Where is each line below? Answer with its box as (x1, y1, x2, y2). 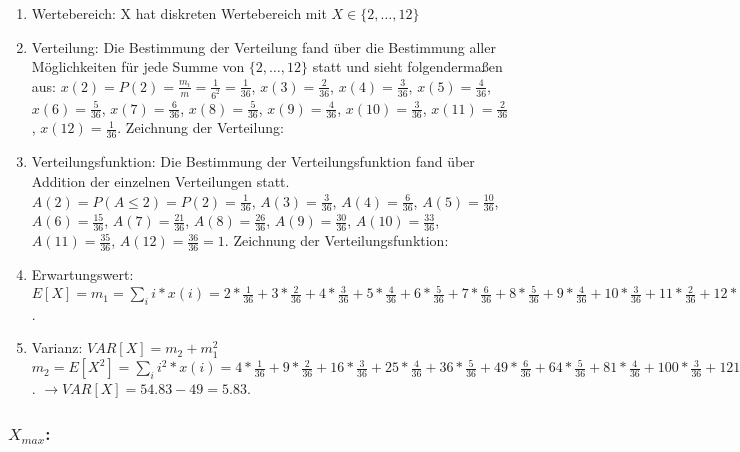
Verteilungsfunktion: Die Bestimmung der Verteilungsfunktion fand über (31, 151, 475, 172)
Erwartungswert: (31, 263, 134, 284)
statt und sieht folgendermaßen (312, 56, 503, 77)
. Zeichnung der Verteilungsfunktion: (224, 230, 449, 251)
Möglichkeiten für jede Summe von (31, 56, 245, 77)
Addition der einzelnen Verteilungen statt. (31, 170, 290, 191)
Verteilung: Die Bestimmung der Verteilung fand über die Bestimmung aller (31, 36, 496, 57)
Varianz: (31, 337, 83, 358)
